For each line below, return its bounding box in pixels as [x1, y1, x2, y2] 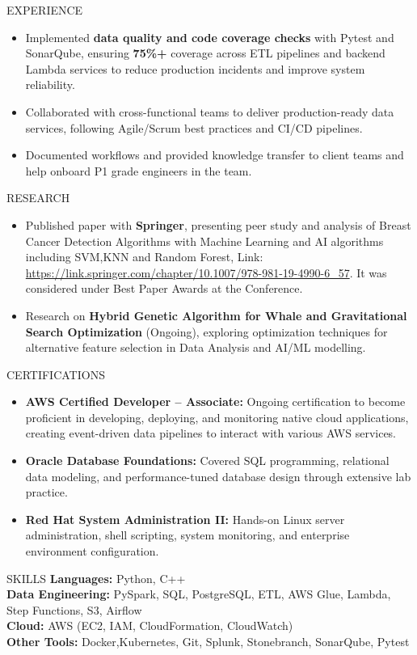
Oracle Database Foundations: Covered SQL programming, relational [25, 452, 390, 469]
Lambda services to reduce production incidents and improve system [25, 60, 365, 77]
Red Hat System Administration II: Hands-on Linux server [25, 510, 345, 527]
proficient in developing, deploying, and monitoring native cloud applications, [25, 408, 409, 425]
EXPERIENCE [6, 2, 83, 18]
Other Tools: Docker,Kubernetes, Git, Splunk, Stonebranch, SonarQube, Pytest [6, 633, 410, 649]
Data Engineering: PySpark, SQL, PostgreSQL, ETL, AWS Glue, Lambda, [6, 585, 391, 602]
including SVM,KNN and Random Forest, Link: [25, 248, 263, 265]
